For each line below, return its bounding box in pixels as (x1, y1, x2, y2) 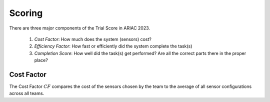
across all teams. (9, 90, 44, 96)
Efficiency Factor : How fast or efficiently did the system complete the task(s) (34, 43, 192, 49)
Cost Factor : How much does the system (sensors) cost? (34, 36, 152, 42)
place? (34, 57, 48, 63)
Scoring (9, 7, 43, 18)
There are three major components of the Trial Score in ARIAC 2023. (9, 25, 150, 31)
